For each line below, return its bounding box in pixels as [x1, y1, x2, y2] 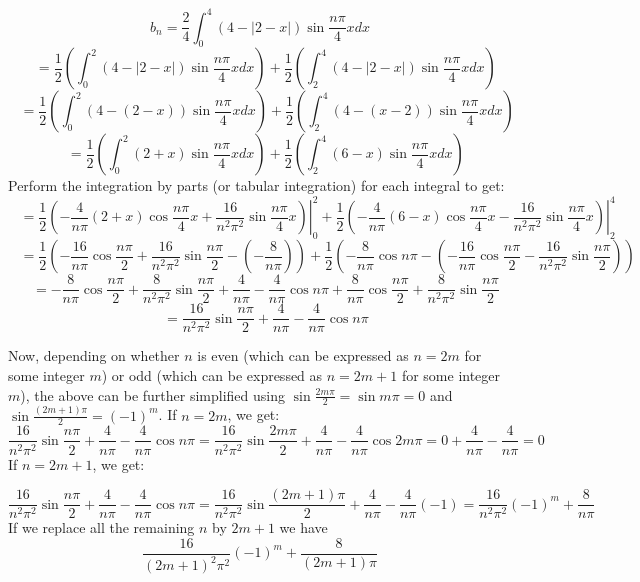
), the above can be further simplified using [20, 384, 285, 405]
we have [279, 517, 328, 538]
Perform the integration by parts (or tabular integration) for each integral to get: [8, 175, 505, 196]
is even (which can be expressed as [197, 345, 409, 366]
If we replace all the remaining [8, 517, 195, 538]
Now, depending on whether [8, 345, 180, 366]
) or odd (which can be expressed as [101, 364, 323, 385]
